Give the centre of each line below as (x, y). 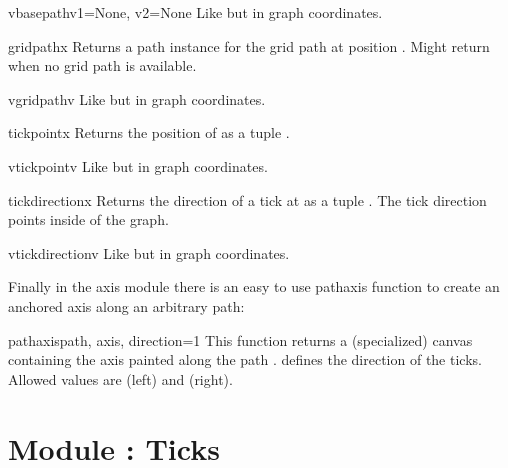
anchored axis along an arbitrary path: (126, 305)
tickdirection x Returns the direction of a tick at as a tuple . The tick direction (247, 199)
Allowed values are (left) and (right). (120, 378)
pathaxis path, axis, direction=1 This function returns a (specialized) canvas (240, 339)
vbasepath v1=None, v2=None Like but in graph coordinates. (195, 12)
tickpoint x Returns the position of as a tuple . (149, 132)
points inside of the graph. (88, 219)
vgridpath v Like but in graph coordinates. (137, 98)
